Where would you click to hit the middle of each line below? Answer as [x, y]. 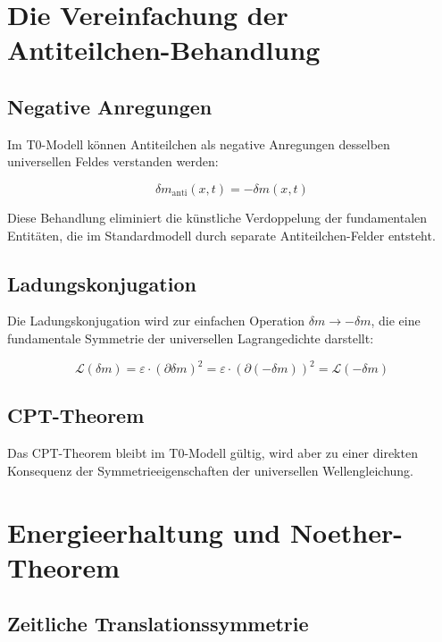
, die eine [396, 321]
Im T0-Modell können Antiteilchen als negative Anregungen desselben [199, 144]
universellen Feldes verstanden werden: [113, 161]
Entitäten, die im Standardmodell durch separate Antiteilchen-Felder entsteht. [221, 235]
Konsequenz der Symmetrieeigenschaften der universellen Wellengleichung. [210, 470]
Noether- [346, 532]
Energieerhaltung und [144, 532]
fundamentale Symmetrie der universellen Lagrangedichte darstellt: [191, 338]
